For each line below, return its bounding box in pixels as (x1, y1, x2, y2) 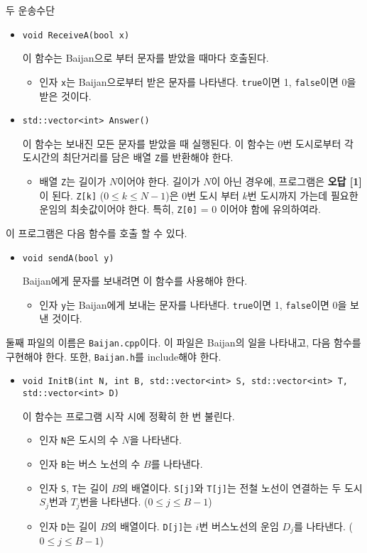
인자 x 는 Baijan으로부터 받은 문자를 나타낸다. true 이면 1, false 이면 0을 (39, 74, 356, 89)
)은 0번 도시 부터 (165, 187, 239, 202)
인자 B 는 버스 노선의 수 (39, 456, 141, 471)
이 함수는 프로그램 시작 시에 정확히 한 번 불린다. (22, 408, 235, 423)
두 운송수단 (6, 3, 55, 17)
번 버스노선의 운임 (199, 518, 279, 533)
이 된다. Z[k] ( (39, 187, 104, 202)
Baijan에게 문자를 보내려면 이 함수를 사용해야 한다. (22, 273, 248, 288)
